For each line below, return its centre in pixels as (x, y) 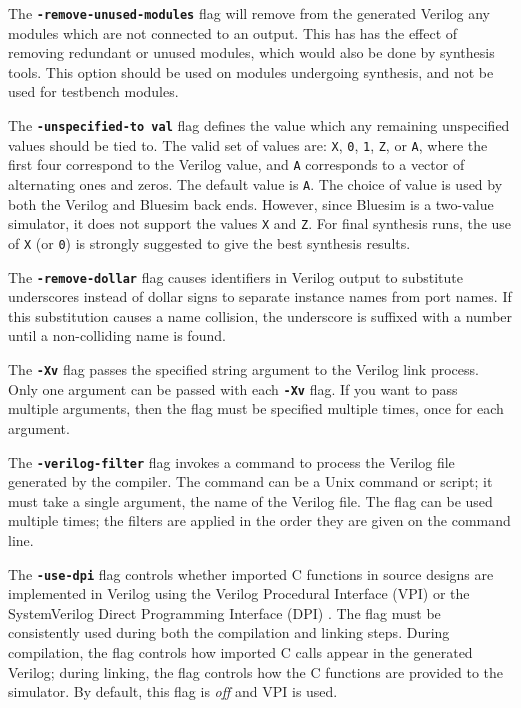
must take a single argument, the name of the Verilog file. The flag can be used (250, 500)
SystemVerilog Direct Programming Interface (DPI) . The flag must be (224, 612)
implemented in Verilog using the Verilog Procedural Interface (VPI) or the (239, 593)
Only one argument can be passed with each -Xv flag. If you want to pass (233, 388)
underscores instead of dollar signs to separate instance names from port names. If (260, 296)
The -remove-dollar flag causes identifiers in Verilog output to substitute (235, 276)
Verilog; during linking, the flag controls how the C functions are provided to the (256, 671)
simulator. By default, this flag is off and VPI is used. (173, 691)
